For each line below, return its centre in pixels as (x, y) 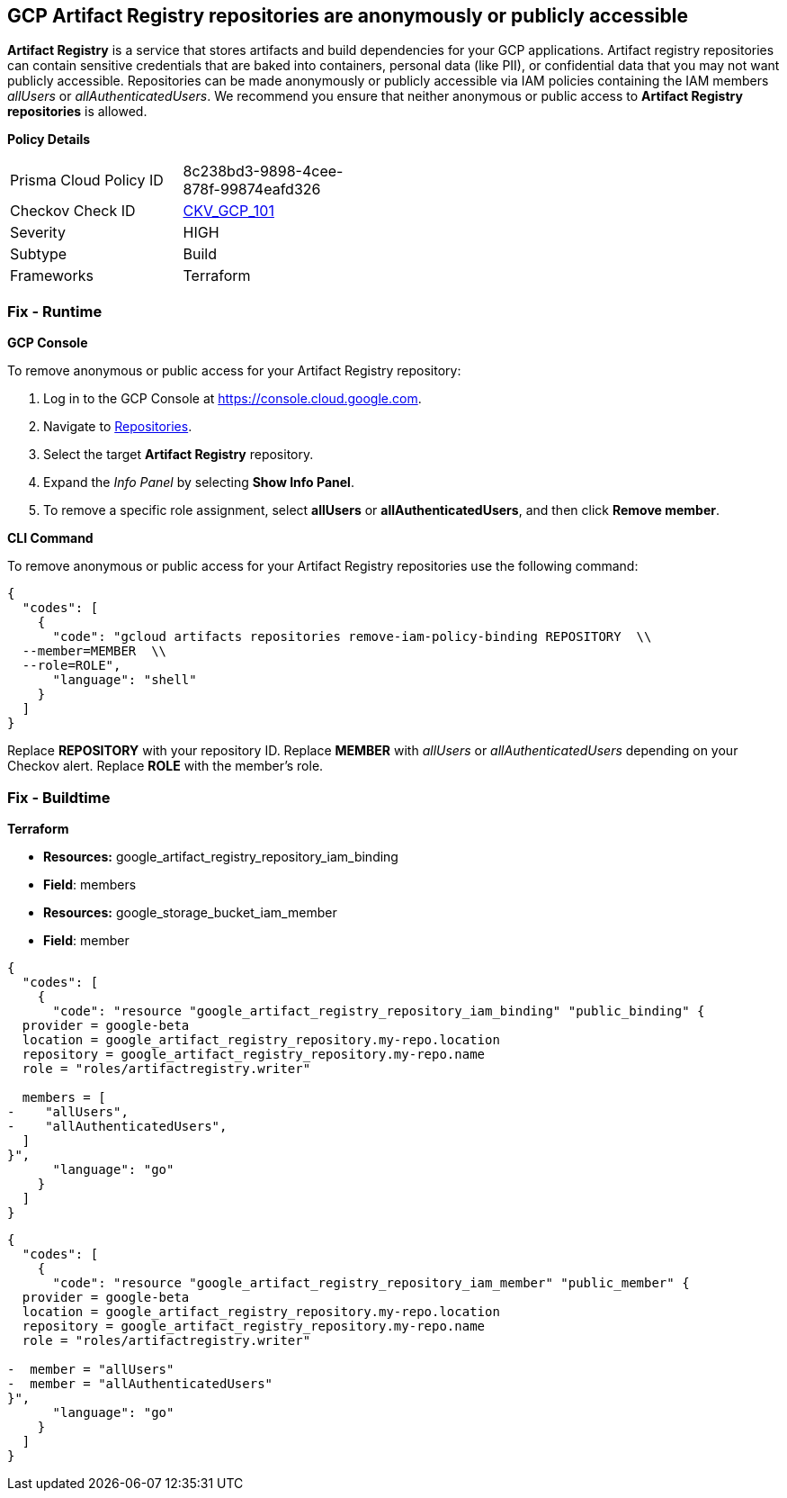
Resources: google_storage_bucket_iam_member (190, 912)
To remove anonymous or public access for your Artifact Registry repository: (234, 371)
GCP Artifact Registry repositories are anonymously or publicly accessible (348, 16)
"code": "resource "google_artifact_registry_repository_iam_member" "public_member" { (371, 1282)
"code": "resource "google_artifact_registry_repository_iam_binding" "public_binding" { (379, 1011)
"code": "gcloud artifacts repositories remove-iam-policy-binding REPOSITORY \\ (352, 637)
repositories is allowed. (77, 112)
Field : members (90, 884)
